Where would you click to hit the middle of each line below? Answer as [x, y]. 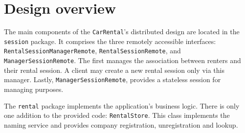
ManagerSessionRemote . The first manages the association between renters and [122, 60]
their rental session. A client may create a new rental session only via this [114, 70]
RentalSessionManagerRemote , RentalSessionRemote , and [92, 51]
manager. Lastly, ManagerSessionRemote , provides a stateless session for [112, 79]
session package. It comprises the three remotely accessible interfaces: [110, 41]
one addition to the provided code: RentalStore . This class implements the [117, 115]
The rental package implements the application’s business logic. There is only [122, 105]
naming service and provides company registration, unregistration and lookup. [121, 124]
